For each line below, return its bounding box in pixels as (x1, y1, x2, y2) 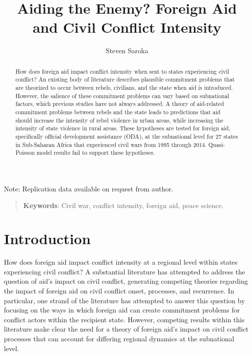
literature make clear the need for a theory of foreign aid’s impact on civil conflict (4, 324, 249, 334)
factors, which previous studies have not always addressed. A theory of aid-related (15, 100, 224, 108)
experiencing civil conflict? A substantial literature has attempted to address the (4, 266, 245, 276)
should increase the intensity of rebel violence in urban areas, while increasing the (15, 116, 224, 124)
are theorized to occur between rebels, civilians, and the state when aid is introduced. (15, 84, 233, 92)
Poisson (15, 148, 35, 157)
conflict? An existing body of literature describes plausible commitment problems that (15, 75, 235, 84)
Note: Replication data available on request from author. (4, 183, 173, 193)
